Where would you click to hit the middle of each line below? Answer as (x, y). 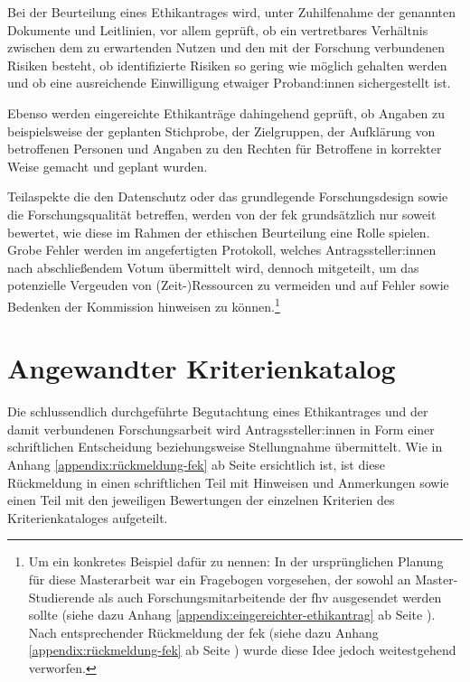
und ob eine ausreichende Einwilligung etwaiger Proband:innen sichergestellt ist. (229, 83)
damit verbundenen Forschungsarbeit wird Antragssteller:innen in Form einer (221, 429)
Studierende (61, 597)
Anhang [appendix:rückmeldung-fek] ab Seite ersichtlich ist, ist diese (197, 465)
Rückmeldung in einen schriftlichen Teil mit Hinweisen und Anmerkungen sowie (228, 482)
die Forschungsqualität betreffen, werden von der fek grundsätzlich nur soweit (222, 214)
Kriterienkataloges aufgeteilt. (88, 517)
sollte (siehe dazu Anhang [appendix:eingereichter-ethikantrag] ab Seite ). (232, 615)
